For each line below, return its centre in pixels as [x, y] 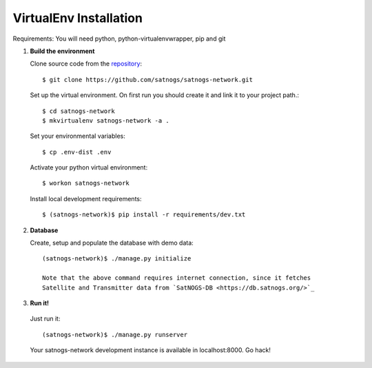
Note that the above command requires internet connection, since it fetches [177, 278]
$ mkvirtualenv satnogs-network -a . [106, 120]
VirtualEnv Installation [77, 18]
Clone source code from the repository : [86, 64]
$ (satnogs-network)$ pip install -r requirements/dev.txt [144, 215]
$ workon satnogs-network [86, 183]
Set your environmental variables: [77, 136]
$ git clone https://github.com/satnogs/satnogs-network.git [147, 80]
